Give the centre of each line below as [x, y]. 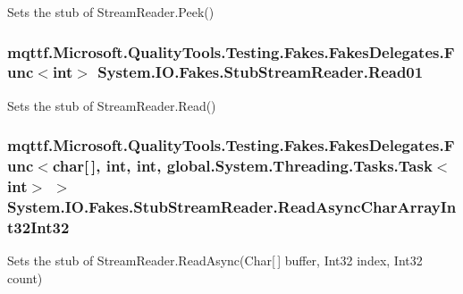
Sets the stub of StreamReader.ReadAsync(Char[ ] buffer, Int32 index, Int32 [215, 260]
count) [25, 277]
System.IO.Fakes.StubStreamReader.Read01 [261, 72]
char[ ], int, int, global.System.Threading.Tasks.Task [242, 166]
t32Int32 [38, 227]
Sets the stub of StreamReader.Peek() [111, 12]
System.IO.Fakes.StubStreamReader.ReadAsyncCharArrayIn [232, 207]
